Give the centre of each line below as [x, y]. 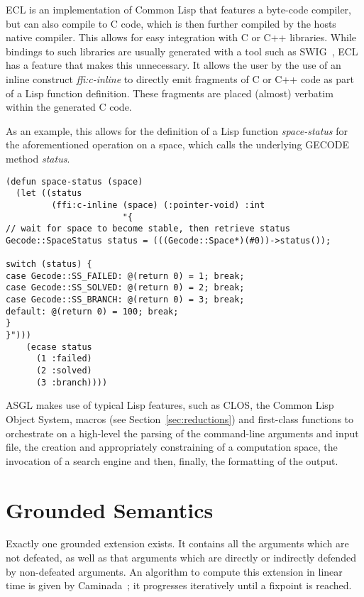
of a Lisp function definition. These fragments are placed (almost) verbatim [170, 93]
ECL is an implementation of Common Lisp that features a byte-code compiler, [178, 9]
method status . [38, 158]
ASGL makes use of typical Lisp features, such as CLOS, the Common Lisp [170, 405]
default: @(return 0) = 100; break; [92, 311]
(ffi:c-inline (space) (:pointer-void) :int [158, 205]
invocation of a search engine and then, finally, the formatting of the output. [172, 460]
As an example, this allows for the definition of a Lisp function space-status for [177, 130]
